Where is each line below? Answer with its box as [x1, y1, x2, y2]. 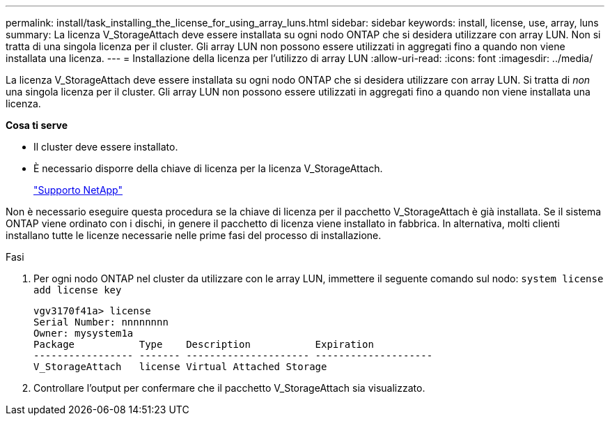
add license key [33, 284, 122, 296]
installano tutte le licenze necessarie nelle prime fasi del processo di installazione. [6, 229, 382, 241]
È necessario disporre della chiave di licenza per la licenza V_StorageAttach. [33, 162, 383, 174]
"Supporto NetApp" [33, 184, 123, 196]
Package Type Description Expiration [33, 339, 374, 350]
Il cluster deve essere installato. [33, 141, 178, 153]
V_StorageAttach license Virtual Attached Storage [33, 361, 327, 372]
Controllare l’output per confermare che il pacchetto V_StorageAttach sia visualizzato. [33, 382, 425, 394]
